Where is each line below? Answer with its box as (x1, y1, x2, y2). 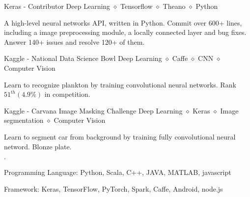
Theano (163, 1, 186, 11)
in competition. (44, 89, 90, 99)
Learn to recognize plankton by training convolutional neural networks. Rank (4, 79, 236, 89)
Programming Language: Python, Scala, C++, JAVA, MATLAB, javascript (4, 167, 231, 177)
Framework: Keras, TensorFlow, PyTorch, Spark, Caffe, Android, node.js (4, 183, 223, 194)
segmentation (4, 115, 44, 125)
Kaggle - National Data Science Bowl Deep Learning (4, 53, 162, 63)
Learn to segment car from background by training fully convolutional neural (4, 131, 236, 141)
